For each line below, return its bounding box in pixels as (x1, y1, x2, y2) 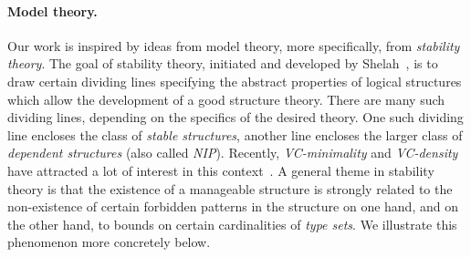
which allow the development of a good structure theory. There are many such (7, 89, 445, 108)
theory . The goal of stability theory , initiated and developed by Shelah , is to (7, 54, 438, 73)
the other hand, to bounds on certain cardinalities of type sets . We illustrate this (7, 214, 457, 233)
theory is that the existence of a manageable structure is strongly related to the (7, 179, 453, 198)
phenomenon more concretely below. (7, 232, 211, 252)
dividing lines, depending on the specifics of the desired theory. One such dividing (7, 108, 464, 127)
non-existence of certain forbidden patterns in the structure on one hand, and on (7, 197, 458, 216)
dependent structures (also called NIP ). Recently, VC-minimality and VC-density (7, 143, 458, 162)
